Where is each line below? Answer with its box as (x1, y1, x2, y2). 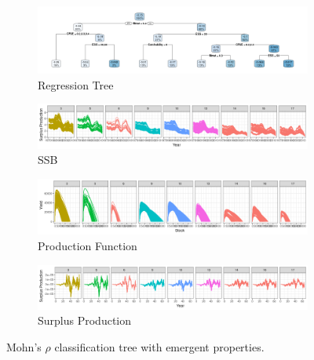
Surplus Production (38, 312, 132, 329)
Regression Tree (38, 76, 114, 93)
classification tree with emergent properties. (54, 339, 265, 355)
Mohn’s (6, 339, 42, 355)
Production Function (38, 237, 137, 253)
